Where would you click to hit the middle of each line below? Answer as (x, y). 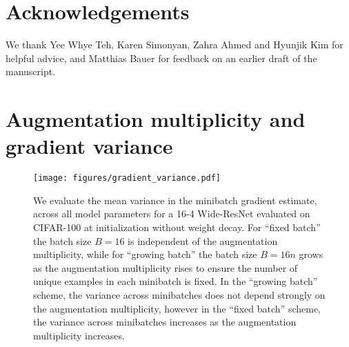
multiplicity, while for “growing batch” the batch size (145, 254)
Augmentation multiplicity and (156, 119)
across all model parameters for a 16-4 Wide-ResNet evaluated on (172, 214)
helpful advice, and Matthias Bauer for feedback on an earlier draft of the (161, 58)
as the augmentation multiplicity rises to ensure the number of (166, 267)
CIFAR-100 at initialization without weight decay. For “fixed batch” (177, 227)
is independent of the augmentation (203, 240)
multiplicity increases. (79, 335)
